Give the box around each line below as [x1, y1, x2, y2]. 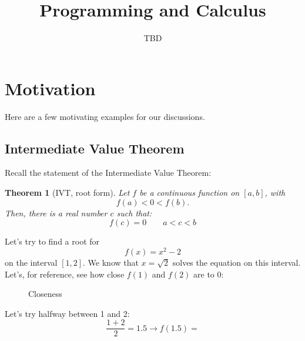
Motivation [5, 76, 96, 100]
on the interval [5, 256, 58, 268]
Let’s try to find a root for [5, 235, 100, 248]
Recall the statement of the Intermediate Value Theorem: [5, 166, 212, 179]
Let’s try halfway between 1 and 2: [5, 307, 130, 319]
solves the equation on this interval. [172, 256, 301, 268]
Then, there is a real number [5, 206, 108, 219]
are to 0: [193, 268, 224, 280]
